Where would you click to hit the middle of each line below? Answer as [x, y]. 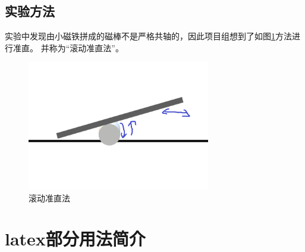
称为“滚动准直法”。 [86, 47]
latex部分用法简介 [75, 239]
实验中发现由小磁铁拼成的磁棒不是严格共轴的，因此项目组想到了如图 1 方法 [148, 36]
